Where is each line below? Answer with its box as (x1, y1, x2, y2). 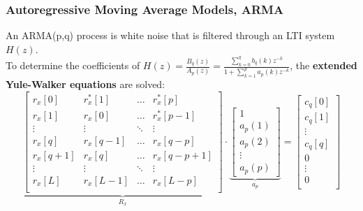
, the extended (290, 58, 357, 73)
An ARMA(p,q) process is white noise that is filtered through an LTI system (6, 28, 335, 43)
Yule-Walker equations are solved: (6, 77, 165, 92)
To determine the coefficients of (6, 58, 140, 73)
